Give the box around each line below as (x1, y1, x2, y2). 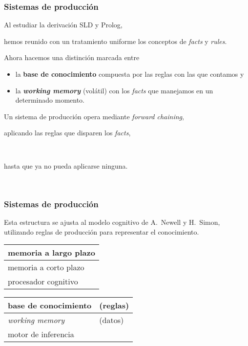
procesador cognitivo (8, 276, 78, 287)
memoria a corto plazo (8, 261, 84, 273)
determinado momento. (15, 95, 85, 105)
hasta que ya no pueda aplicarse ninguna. (4, 160, 128, 171)
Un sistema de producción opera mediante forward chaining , (4, 111, 184, 121)
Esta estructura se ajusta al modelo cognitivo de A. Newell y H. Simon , (4, 216, 220, 227)
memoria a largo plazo (8, 247, 95, 259)
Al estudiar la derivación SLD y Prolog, (4, 20, 123, 30)
